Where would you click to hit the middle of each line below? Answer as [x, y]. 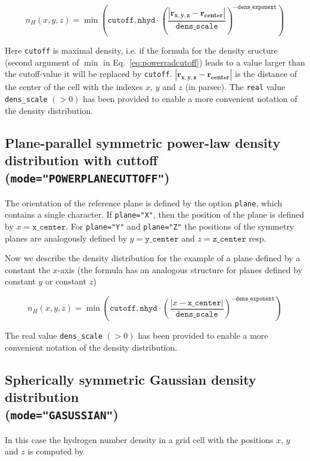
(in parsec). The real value [235, 87]
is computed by [55, 451]
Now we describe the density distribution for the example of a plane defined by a [153, 258]
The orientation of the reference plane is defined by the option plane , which [144, 202]
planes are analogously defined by [66, 238]
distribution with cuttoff [81, 160]
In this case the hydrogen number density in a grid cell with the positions [139, 439]
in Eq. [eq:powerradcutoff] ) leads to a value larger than [204, 62]
